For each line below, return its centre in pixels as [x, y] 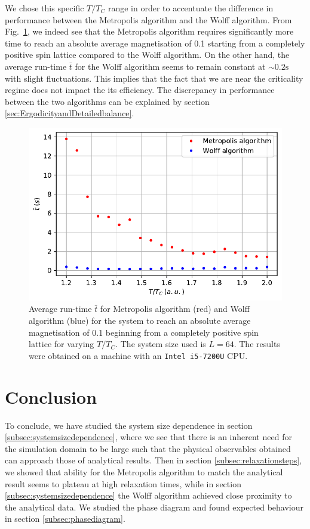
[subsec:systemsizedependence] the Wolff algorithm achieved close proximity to [148, 495]
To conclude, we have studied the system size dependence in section [129, 425]
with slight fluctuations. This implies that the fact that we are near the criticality [154, 78]
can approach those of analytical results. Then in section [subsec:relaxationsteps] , [153, 460]
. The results [257, 344]
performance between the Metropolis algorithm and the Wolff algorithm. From [148, 19]
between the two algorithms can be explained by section [107, 101]
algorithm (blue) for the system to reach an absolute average [140, 321]
